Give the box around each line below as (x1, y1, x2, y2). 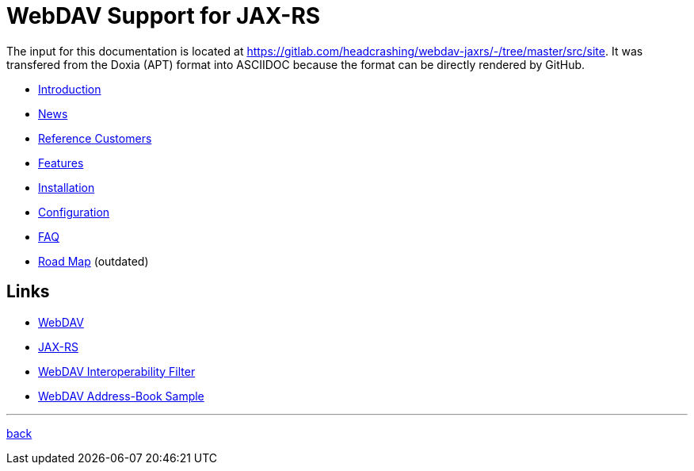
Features (38, 155, 84, 170)
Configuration (38, 205, 110, 219)
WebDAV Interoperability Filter (38, 364, 196, 378)
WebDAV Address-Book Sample (38, 389, 204, 403)
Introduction (38, 82, 101, 96)
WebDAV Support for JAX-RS (6, 2, 321, 29)
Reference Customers (38, 131, 152, 145)
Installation (38, 180, 95, 194)
